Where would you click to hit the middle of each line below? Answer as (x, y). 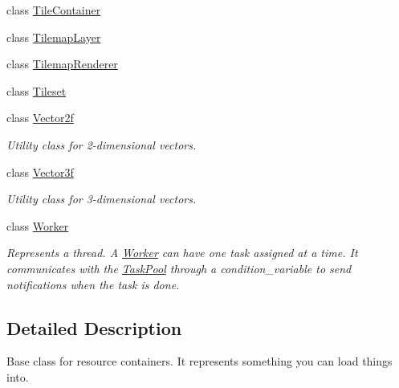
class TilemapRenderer (62, 64)
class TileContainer (54, 10)
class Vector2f (40, 118)
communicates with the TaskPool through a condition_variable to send (179, 268)
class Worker (38, 225)
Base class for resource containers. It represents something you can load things (199, 361)
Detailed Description (94, 327)
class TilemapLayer (54, 37)
